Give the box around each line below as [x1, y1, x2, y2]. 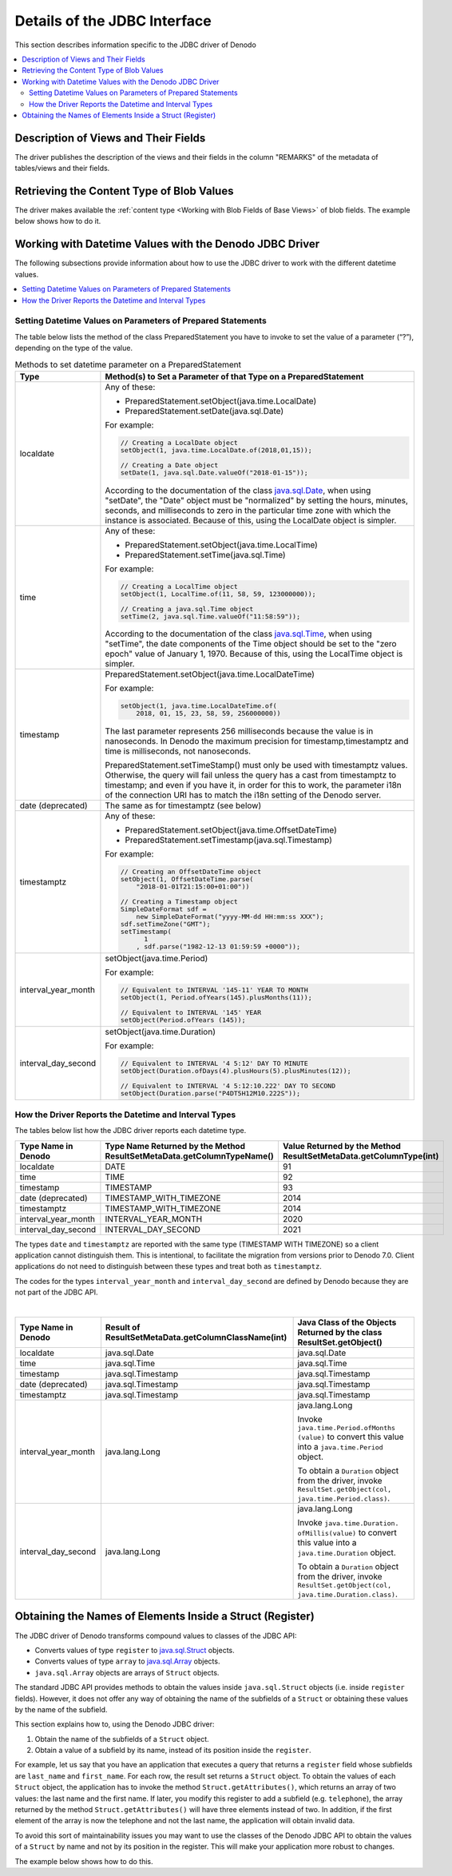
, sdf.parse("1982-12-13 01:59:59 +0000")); [136, 943, 301, 951]
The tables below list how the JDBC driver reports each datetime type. [14, 1126, 247, 1135]
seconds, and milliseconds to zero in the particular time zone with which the [105, 504, 391, 515]
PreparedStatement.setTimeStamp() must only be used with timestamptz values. [105, 760, 408, 771]
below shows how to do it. [14, 217, 101, 226]
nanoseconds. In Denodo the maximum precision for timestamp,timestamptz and [105, 736, 409, 747]
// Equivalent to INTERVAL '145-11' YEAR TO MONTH [120, 985, 309, 994]
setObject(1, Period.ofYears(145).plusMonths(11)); [120, 993, 313, 1002]
